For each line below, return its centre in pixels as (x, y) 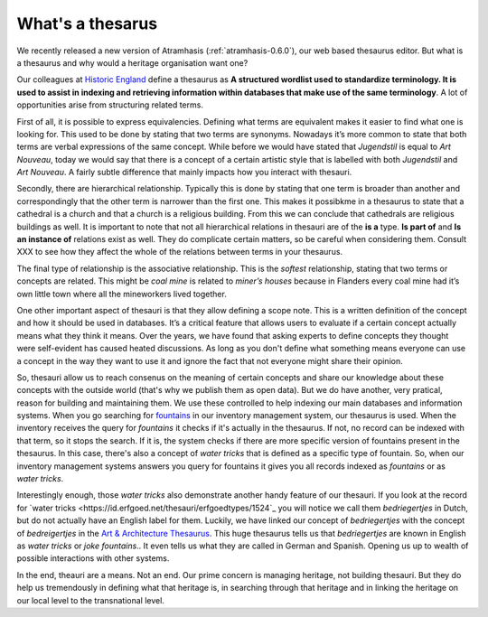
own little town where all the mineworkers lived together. (122, 294)
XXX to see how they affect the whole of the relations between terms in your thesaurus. (180, 252)
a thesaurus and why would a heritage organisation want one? (132, 62)
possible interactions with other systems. (93, 558)
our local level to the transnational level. (90, 600)
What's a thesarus (87, 23)
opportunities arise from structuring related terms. (110, 105)
